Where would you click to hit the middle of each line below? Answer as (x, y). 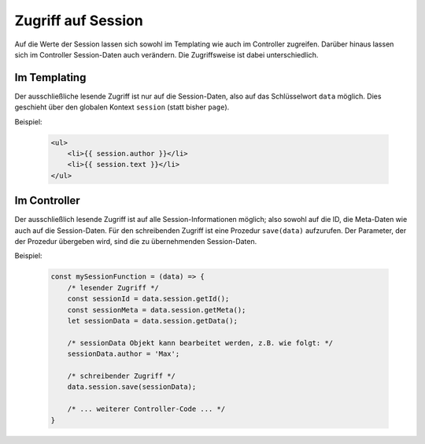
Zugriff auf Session (79, 20)
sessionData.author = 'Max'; (124, 354)
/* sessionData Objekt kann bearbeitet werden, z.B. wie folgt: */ (200, 343)
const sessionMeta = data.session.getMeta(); (157, 310)
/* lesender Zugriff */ (113, 288)
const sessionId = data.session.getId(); (148, 299)
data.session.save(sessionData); (132, 387)
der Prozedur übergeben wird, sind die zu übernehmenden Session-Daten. (136, 242)
